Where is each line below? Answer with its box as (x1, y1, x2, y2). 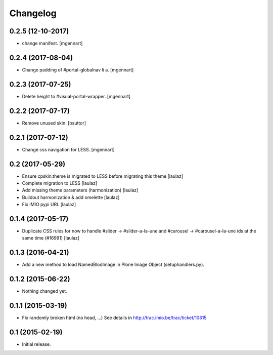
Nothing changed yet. (22, 288, 68, 294)
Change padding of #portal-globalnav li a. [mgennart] (22, 66, 134, 73)
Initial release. (22, 341, 51, 347)
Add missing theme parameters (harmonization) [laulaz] (22, 187, 139, 193)
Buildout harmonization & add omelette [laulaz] (22, 194, 120, 200)
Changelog (9, 8, 57, 19)
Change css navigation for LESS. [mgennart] (22, 146, 115, 152)
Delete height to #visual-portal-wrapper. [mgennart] (22, 93, 131, 99)
